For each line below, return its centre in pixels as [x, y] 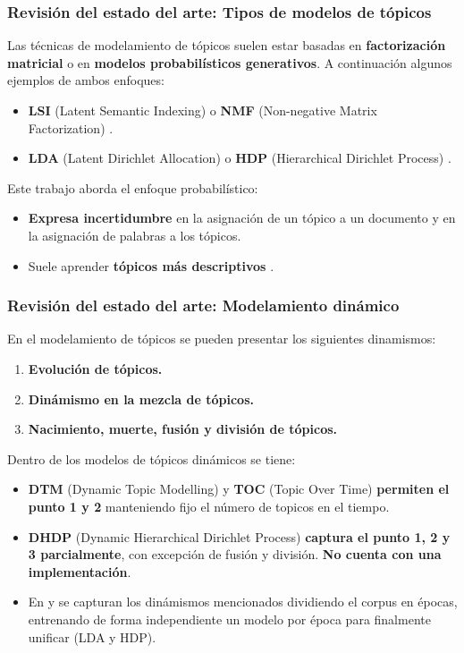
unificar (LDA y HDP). [92, 636]
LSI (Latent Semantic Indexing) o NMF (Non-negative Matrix [202, 110]
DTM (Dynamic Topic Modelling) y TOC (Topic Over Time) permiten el [239, 489]
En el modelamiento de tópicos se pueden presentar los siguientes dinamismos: [222, 339]
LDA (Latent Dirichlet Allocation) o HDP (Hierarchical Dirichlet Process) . [240, 158]
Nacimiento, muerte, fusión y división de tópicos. [183, 429]
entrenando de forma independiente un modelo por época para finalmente [229, 619]
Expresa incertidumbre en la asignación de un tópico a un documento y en [242, 218]
